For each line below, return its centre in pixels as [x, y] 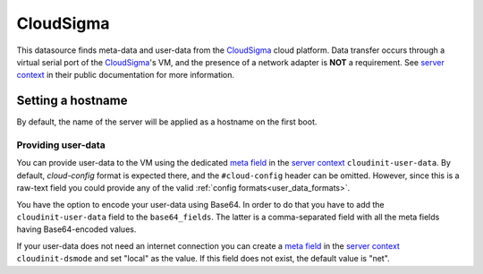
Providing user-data [61, 145]
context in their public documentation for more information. [126, 75]
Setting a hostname [72, 101]
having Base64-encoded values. [76, 229]
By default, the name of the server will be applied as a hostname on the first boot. [167, 122]
